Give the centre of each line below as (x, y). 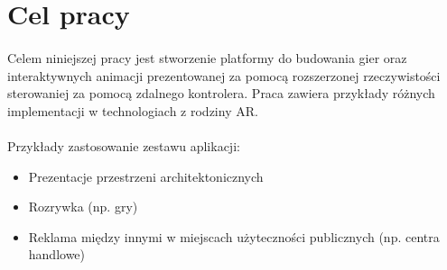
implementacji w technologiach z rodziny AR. (133, 110)
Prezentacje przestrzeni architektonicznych (146, 176)
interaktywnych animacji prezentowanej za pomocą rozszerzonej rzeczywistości (224, 75)
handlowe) (57, 254)
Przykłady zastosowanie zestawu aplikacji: (124, 145)
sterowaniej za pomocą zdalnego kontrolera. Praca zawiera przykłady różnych (221, 93)
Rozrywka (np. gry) (83, 207)
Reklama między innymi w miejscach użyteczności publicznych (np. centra (234, 236)
